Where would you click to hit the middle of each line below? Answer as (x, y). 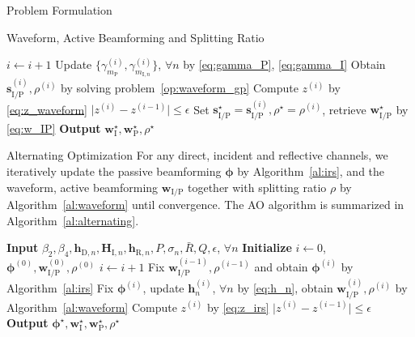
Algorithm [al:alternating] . (73, 220)
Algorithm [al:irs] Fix (60, 288)
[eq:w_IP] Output (54, 128)
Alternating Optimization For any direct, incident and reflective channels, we (197, 155)
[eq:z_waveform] (47, 109)
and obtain (281, 266)
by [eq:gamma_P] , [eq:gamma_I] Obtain (284, 64)
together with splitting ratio (257, 187)
